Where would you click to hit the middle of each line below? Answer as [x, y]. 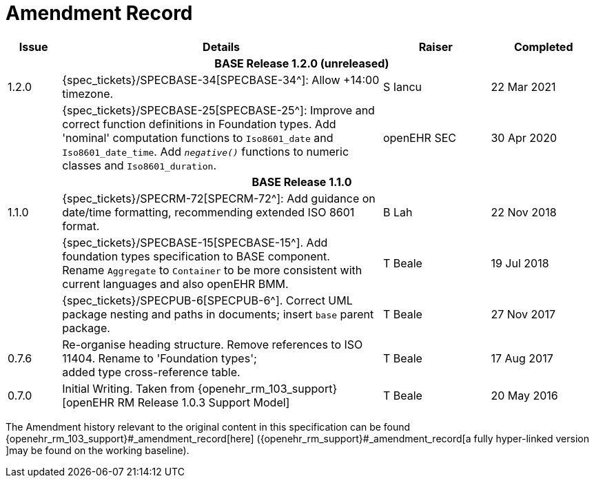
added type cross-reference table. [151, 372]
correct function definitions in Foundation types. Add [199, 124]
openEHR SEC [419, 137]
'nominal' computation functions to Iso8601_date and [198, 137]
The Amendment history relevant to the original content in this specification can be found [208, 427]
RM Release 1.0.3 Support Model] [204, 402]
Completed [543, 47]
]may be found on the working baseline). [98, 450]
